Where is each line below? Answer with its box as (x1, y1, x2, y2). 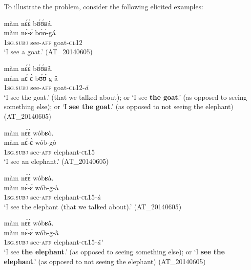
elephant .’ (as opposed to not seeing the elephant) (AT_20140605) (4, 256, 206, 266)
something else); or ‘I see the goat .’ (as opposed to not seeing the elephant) (4, 101, 234, 112)
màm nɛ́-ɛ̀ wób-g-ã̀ (4, 227, 59, 237)
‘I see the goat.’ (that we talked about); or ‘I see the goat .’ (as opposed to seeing (4, 91, 247, 102)
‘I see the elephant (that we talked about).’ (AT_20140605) (4, 201, 182, 211)
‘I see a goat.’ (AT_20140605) (4, 46, 93, 57)
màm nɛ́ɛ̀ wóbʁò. (4, 127, 54, 137)
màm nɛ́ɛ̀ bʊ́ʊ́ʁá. (4, 18, 53, 28)
